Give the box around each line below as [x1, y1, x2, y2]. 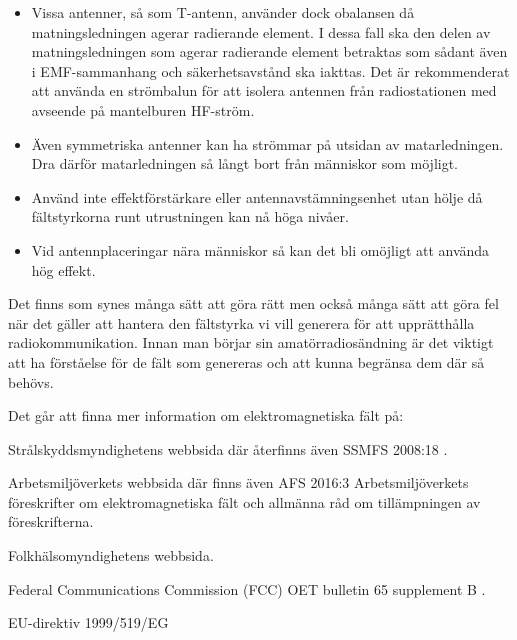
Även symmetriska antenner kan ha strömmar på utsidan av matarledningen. [31, 133, 504, 154]
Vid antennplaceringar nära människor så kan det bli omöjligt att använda [31, 239, 490, 260]
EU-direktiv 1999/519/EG [8, 612, 169, 633]
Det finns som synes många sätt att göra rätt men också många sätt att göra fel [8, 293, 499, 314]
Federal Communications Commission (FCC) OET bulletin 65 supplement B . [8, 578, 486, 599]
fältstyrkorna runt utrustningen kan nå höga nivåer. [31, 206, 349, 227]
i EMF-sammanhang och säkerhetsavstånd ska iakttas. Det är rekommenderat [31, 60, 510, 81]
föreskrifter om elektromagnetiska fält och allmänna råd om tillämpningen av [8, 491, 481, 512]
